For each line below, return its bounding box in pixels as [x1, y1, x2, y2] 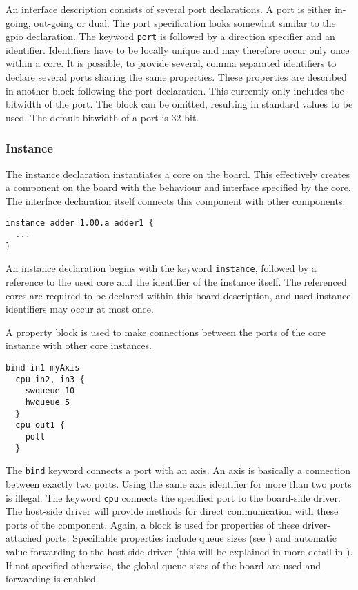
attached [6, 531, 42, 545]
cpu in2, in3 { [15, 374, 85, 384]
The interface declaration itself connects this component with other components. [6, 193, 346, 208]
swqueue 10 [25, 386, 75, 396]
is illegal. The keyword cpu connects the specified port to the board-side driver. [6, 490, 341, 504]
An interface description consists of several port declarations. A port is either [6, 2, 332, 16]
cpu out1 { [15, 420, 65, 431]
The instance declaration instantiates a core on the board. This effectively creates [6, 166, 350, 181]
